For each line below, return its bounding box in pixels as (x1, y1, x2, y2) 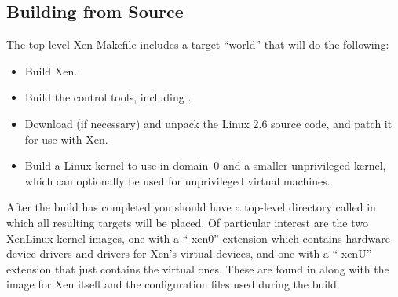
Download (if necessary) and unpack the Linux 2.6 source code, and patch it (24, 115, 393, 131)
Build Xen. (24, 62, 78, 79)
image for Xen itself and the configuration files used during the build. (6, 276, 340, 292)
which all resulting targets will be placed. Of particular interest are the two (6, 214, 368, 230)
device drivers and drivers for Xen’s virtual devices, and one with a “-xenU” (6, 245, 372, 262)
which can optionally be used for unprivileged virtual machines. (24, 172, 330, 189)
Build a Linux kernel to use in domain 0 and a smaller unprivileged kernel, (24, 157, 386, 174)
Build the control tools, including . (24, 89, 192, 105)
